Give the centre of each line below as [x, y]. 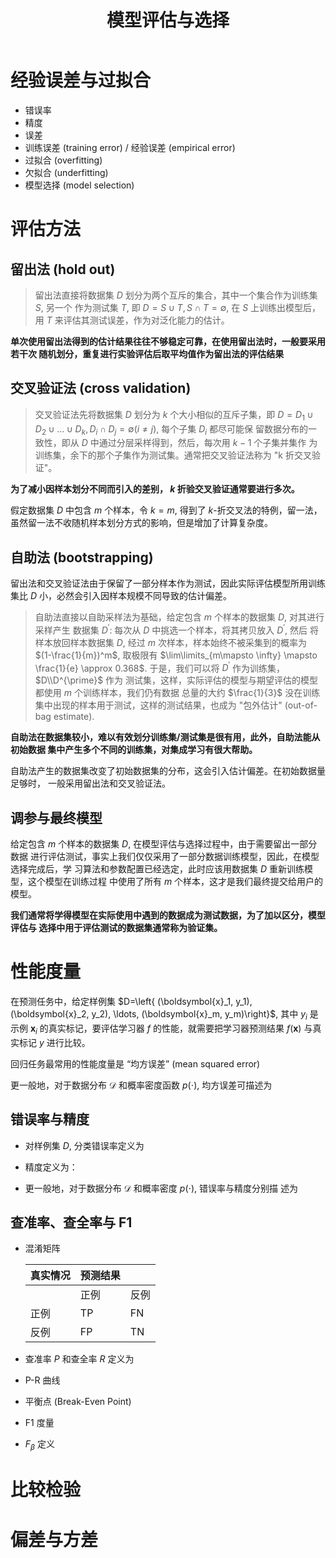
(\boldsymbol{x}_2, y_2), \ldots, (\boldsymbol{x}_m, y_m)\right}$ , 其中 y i [159, 1015]
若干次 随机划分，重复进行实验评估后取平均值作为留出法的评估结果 [147, 353]
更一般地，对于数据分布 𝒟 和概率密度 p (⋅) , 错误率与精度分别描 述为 [161, 1188]
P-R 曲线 [42, 1380]
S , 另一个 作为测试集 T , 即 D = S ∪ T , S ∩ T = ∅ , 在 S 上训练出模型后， [178, 307]
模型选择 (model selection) [79, 185]
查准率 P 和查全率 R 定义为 [79, 1359]
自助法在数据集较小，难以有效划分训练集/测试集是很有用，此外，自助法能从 [165, 737]
